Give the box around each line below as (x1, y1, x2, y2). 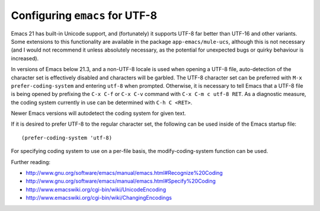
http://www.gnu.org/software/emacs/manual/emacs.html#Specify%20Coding (25, 178, 216, 185)
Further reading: (11, 158, 50, 165)
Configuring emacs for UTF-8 (11, 9, 157, 22)
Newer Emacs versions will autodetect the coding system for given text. (11, 110, 186, 117)
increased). (11, 55, 39, 62)
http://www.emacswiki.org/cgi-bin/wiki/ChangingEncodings (25, 194, 172, 202)
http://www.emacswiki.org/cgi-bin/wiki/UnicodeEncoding (25, 186, 166, 193)
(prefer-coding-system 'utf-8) (21, 134, 113, 141)
